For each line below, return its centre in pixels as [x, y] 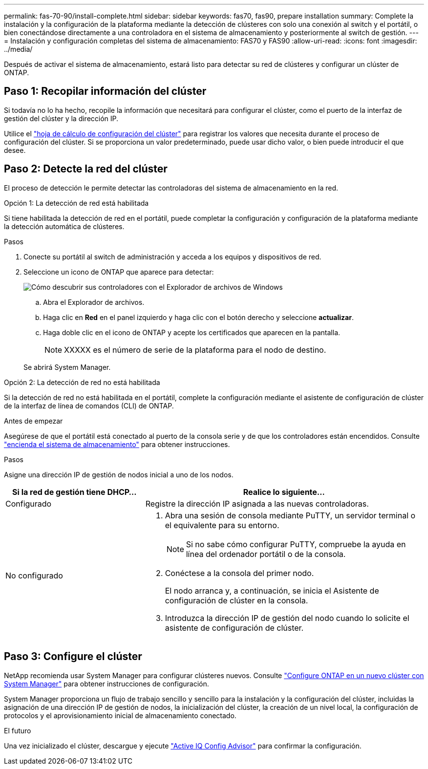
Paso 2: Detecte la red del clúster [86, 169]
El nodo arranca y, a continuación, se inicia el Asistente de [272, 590]
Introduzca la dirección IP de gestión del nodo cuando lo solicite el [287, 618]
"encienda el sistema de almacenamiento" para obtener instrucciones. [117, 444]
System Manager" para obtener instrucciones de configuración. [107, 684]
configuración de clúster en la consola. [236, 600]
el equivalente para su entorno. [222, 525]
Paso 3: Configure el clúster [73, 657]
